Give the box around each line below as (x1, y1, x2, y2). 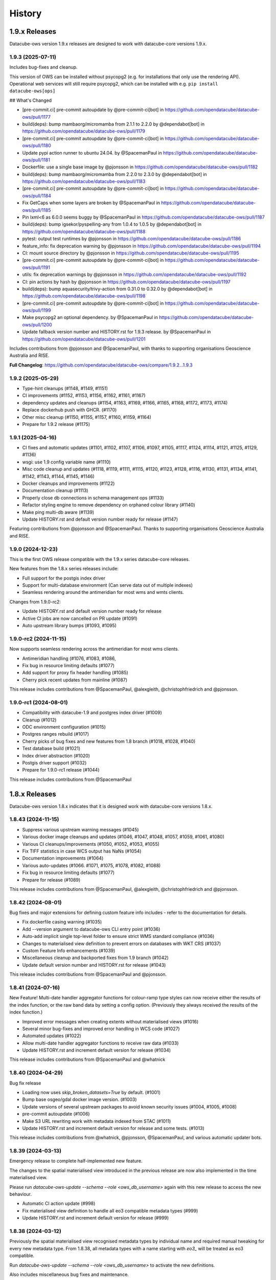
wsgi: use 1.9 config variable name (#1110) (22, 459, 111, 465)
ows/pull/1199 (22, 307, 51, 313)
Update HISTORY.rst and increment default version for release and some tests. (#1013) (22, 1125, 204, 1131)
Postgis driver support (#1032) (22, 759, 87, 765)
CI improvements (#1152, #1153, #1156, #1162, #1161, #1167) (22, 392, 146, 399)
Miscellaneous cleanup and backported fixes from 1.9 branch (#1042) (22, 955, 169, 961)
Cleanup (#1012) (22, 717, 57, 723)
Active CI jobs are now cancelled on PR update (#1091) (22, 615, 137, 622)
